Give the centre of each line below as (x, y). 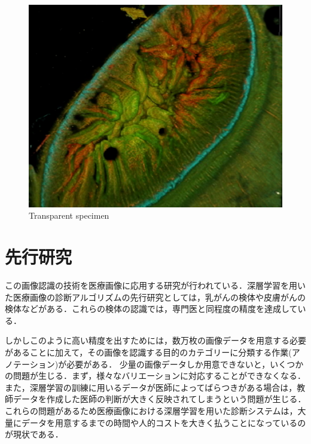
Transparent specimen (69, 215)
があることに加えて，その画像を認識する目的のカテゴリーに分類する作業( (148, 352)
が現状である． (34, 434)
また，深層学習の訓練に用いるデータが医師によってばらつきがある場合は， (151, 387)
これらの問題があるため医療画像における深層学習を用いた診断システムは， (151, 410)
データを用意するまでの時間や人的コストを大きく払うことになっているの (164, 422)
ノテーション (30, 364)
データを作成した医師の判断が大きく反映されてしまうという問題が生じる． (159, 399)
